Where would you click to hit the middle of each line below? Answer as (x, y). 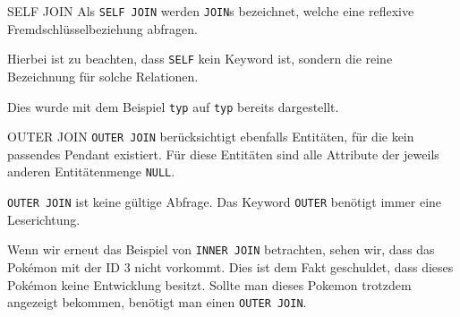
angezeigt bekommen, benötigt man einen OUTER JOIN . (157, 302)
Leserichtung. (44, 219)
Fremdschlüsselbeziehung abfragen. (102, 28)
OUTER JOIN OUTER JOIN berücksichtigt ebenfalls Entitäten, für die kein (211, 137)
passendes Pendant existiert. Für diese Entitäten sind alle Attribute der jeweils (223, 154)
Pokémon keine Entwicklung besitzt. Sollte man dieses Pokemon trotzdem (209, 284)
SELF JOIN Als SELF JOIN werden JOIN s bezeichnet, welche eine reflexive (211, 11)
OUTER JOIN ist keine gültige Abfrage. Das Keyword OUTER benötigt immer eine (225, 202)
